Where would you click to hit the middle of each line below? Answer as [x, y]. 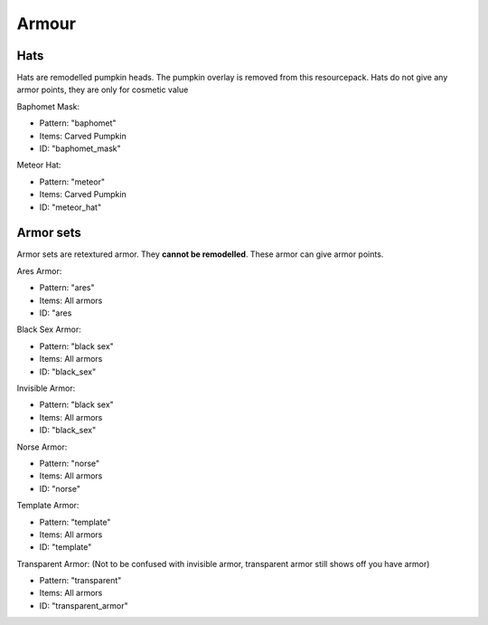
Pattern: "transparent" [80, 581]
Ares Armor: [39, 270]
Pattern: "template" [75, 522]
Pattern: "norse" [70, 463]
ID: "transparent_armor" [84, 605]
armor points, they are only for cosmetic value [103, 90]
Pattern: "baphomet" [78, 123]
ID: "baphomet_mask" [80, 148]
